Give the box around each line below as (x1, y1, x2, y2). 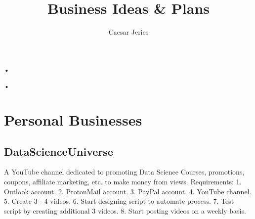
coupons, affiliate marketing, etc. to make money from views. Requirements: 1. (4, 176, 242, 187)
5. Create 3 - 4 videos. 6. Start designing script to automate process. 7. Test (4, 196, 234, 206)
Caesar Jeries (108, 27, 149, 37)
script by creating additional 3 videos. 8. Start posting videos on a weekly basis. (4, 205, 246, 216)
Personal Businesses (4, 110, 142, 130)
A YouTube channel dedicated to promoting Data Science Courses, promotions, (4, 167, 245, 177)
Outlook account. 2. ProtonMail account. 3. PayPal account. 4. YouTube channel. (4, 186, 252, 196)
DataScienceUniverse (4, 143, 113, 159)
